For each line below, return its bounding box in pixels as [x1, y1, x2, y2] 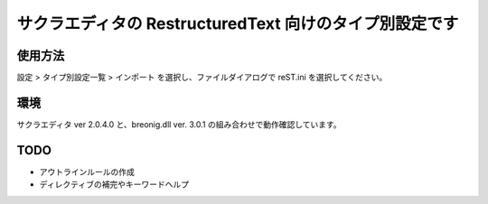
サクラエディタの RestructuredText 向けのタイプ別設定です [16, 14, 459, 33]
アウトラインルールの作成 [39, 166, 135, 177]
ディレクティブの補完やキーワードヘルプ [39, 179, 190, 190]
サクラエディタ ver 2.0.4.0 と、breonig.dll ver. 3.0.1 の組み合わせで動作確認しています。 [16, 118, 343, 130]
